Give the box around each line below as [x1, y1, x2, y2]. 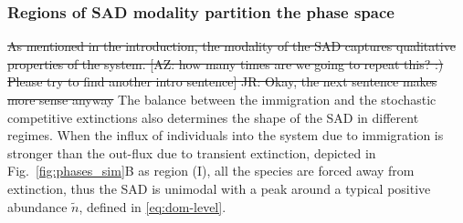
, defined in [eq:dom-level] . [79, 197, 226, 216]
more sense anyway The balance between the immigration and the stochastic [7, 90, 437, 108]
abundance [7, 197, 68, 216]
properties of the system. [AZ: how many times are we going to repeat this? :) [7, 54, 444, 73]
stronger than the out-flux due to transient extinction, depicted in [7, 143, 376, 162]
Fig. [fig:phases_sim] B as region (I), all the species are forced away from [7, 161, 415, 180]
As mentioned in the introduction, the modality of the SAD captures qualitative [7, 36, 456, 56]
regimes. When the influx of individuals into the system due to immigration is [7, 126, 444, 145]
